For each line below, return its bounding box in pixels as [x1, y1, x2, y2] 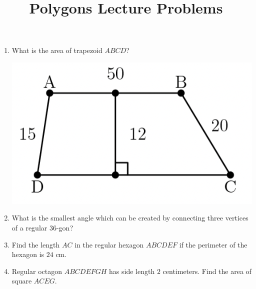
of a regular [11, 222, 47, 232]
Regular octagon [11, 265, 62, 276]
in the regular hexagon [74, 239, 144, 249]
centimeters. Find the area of [162, 265, 251, 276]
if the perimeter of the [179, 239, 247, 249]
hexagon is [11, 249, 44, 259]
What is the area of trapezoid [11, 45, 102, 55]
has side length [109, 265, 155, 276]
